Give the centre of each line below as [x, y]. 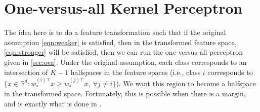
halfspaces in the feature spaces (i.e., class [136, 72]
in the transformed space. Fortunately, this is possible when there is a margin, [125, 94]
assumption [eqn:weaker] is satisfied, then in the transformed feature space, [120, 42]
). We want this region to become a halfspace [186, 83]
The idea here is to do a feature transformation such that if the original [115, 32]
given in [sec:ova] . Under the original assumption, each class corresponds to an [125, 62]
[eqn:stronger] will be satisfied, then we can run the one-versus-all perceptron [123, 52]
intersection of [26, 72]
